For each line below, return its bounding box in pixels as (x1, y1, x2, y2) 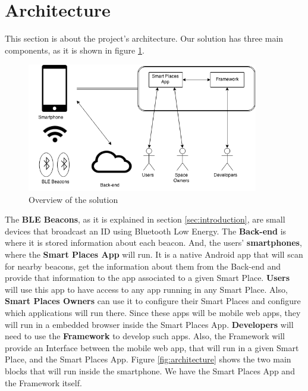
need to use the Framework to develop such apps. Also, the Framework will (5, 330, 285, 342)
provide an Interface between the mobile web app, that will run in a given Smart (5, 341, 299, 354)
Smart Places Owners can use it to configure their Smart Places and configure (5, 295, 301, 307)
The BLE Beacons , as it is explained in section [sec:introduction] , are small (5, 213, 285, 226)
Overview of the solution (29, 193, 118, 205)
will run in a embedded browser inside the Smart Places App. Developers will (5, 318, 294, 330)
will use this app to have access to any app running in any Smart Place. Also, (5, 283, 288, 295)
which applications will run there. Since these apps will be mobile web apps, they (5, 306, 301, 318)
